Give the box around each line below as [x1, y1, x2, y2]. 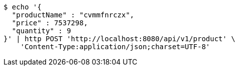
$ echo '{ [3, 3, 41, 11]
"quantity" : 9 [11, 27, 71, 35]
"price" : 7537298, [11, 19, 88, 27]
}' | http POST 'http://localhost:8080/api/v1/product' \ [3, 35, 235, 43]
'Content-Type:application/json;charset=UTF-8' [20, 43, 210, 51]
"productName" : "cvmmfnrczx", [11, 11, 134, 19]
